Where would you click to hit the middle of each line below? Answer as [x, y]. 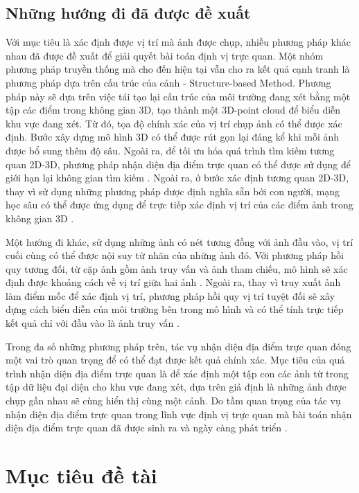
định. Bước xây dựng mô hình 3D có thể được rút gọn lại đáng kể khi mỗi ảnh [173, 137]
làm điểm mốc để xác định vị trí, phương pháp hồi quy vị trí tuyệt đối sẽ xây [170, 295]
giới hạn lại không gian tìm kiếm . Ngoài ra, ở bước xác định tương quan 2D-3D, [177, 178]
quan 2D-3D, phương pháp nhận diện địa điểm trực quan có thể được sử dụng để [178, 164]
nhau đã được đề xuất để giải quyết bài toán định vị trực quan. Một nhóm [165, 55]
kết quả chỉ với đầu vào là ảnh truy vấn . [93, 323]
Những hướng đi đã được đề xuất [128, 13]
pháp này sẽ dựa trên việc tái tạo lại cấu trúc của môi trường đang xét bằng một [178, 96]
